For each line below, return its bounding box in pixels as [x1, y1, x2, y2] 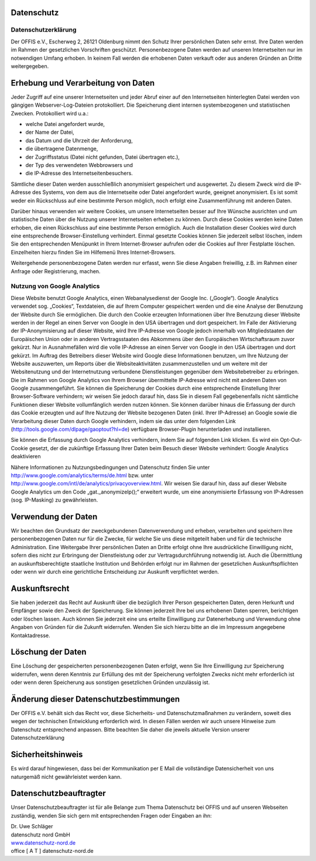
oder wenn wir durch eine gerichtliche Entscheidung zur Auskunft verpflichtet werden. [11, 569, 219, 576]
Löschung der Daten [11, 647, 87, 657]
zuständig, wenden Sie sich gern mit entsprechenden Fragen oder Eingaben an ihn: [11, 812, 212, 819]
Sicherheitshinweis [11, 750, 83, 760]
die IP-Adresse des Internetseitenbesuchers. [25, 170, 133, 177]
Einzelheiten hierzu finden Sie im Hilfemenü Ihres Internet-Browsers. [11, 249, 176, 256]
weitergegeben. [11, 62, 49, 70]
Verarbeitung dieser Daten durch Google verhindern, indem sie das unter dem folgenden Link [11, 417, 236, 424]
